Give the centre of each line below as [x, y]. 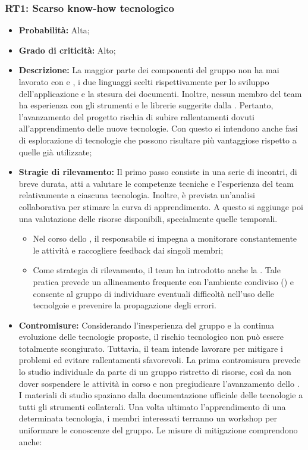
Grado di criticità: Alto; [67, 50]
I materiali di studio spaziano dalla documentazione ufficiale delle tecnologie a [161, 395]
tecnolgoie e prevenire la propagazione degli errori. [125, 305]
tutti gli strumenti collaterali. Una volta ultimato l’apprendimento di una [152, 406]
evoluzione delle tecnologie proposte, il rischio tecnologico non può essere [151, 337]
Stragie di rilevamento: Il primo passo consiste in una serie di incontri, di [158, 172]
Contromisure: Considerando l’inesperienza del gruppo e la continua [147, 325]
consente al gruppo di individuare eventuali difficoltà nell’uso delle [154, 293]
